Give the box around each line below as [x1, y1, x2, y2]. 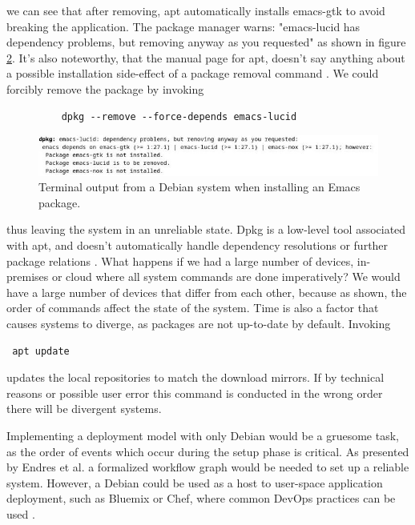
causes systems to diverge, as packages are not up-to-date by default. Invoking [6, 315, 391, 331]
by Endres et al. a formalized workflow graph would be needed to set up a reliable [6, 459, 409, 475]
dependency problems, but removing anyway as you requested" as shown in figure [6, 34, 406, 50]
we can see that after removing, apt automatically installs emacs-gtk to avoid [6, 2, 385, 18]
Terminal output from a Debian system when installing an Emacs [38, 178, 361, 195]
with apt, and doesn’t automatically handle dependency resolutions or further [6, 237, 389, 253]
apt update [12, 345, 70, 357]
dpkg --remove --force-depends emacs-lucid [61, 110, 297, 122]
